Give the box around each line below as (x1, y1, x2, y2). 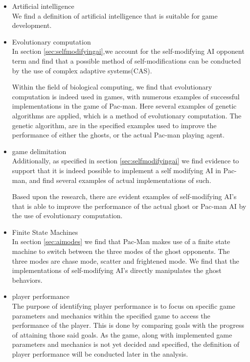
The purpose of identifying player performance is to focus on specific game (12, 301, 235, 311)
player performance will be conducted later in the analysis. (12, 349, 188, 359)
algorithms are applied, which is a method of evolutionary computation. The (12, 110, 242, 120)
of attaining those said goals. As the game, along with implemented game (12, 329, 232, 339)
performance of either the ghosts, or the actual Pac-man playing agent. (12, 130, 225, 140)
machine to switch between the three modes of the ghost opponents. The (12, 246, 230, 256)
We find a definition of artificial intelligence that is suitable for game (12, 10, 218, 21)
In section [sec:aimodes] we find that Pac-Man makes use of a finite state (12, 236, 230, 247)
